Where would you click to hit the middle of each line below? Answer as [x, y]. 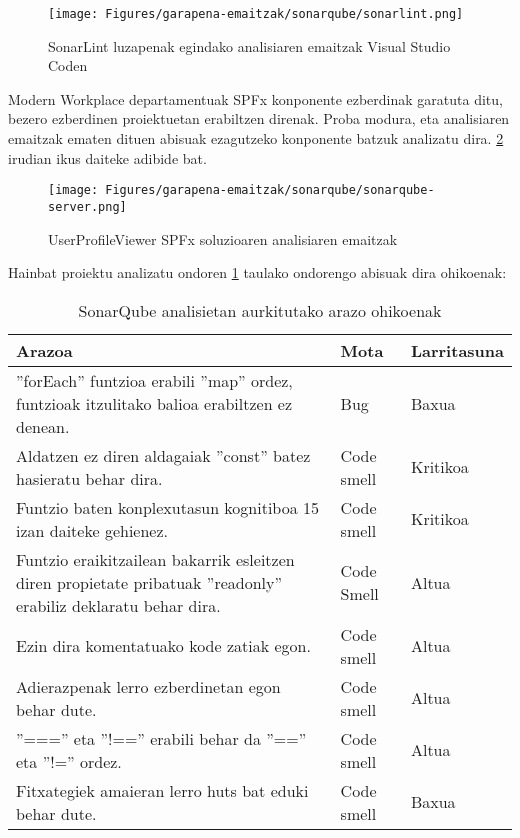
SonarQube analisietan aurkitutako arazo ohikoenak [260, 310]
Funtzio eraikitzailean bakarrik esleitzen [155, 559]
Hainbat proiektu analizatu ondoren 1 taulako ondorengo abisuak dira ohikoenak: [257, 272]
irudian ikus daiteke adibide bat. [107, 157]
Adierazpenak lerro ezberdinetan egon [148, 686]
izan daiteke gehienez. [92, 530]
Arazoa [44, 350]
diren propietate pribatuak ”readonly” [149, 582]
